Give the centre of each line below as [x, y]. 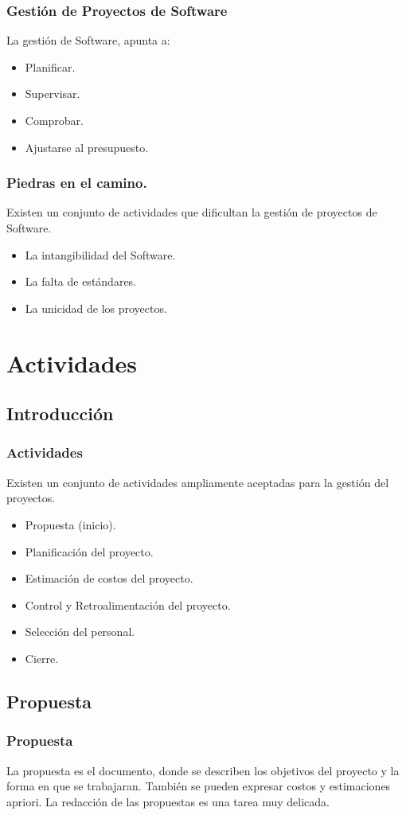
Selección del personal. [80, 632]
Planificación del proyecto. [89, 551]
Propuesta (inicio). [70, 524]
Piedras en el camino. [77, 183]
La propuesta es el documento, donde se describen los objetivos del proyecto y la [203, 770]
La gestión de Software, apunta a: [88, 40]
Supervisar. [53, 94]
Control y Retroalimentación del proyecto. [128, 604]
